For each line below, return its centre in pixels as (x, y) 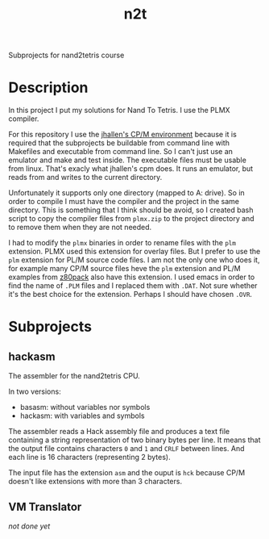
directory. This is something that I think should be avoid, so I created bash (131, 210)
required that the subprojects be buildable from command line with (119, 143)
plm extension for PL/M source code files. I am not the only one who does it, (134, 260)
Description (48, 88)
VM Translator (45, 506)
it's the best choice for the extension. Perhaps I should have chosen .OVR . (130, 295)
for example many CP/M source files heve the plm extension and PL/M (124, 269)
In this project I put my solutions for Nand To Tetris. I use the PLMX (120, 111)
